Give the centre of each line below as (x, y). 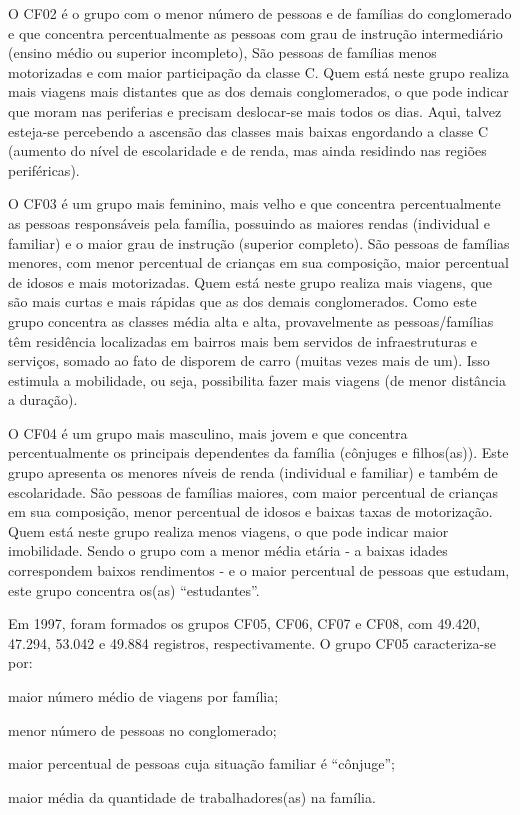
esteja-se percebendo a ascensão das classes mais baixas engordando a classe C (248, 130)
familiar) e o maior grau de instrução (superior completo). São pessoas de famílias (259, 242)
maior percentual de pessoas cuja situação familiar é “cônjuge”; (201, 763)
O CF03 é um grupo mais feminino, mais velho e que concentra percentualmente (254, 203)
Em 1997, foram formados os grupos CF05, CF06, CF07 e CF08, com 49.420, (244, 623)
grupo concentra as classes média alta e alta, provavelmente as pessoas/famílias (251, 320)
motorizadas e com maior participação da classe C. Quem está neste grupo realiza (259, 71)
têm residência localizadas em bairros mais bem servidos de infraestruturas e (243, 340)
